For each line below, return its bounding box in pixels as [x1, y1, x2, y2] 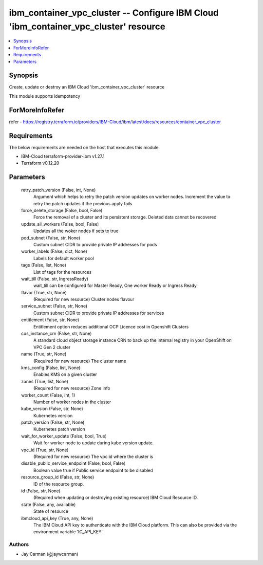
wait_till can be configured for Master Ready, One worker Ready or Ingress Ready [33, 282, 197, 288]
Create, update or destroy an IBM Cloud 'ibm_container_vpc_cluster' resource [9, 84, 165, 90]
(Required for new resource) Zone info [33, 385, 111, 391]
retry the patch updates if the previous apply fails [33, 200, 132, 206]
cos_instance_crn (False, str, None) [21, 330, 92, 337]
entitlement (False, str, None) [21, 317, 80, 323]
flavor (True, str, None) [21, 289, 67, 295]
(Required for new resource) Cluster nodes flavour [33, 296, 134, 303]
